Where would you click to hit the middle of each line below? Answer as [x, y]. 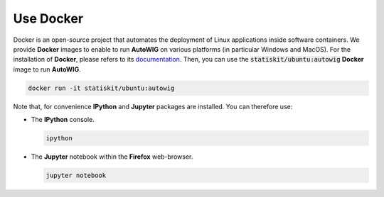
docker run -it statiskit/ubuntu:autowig [101, 88]
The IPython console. [63, 120]
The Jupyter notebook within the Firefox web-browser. [112, 157]
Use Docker [48, 18]
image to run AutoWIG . [47, 69]
